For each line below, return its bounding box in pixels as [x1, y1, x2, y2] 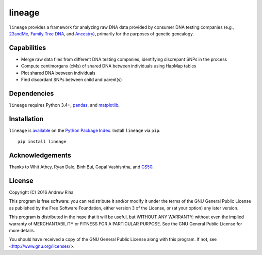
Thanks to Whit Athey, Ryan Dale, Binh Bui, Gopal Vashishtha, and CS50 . [9, 164, 154, 170]
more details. [9, 227, 35, 233]
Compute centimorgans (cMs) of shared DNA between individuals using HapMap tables [21, 63, 196, 69]
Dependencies [9, 89, 54, 97]
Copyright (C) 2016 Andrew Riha [9, 190, 74, 195]
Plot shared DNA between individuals [21, 70, 96, 76]
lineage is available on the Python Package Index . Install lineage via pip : [9, 127, 161, 133]
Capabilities [9, 44, 46, 52]
